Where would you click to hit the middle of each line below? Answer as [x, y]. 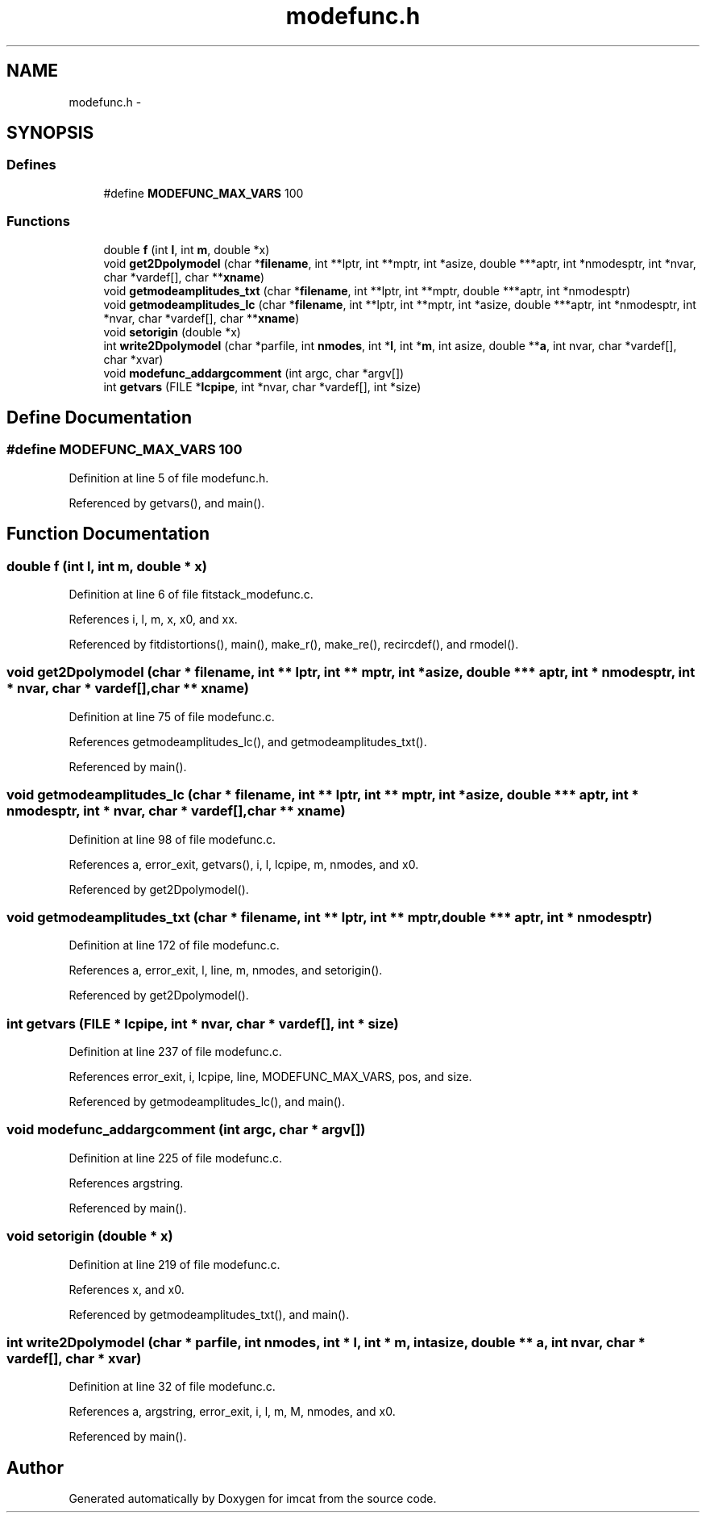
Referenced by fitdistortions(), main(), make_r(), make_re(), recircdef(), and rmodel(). [294, 644]
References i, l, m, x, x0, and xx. [153, 619]
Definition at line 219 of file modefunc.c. [174, 1264]
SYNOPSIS [50, 133]
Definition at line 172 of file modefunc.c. [174, 945]
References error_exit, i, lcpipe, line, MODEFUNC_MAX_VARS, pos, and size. [270, 1077]
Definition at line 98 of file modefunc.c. [172, 839]
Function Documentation [108, 534]
